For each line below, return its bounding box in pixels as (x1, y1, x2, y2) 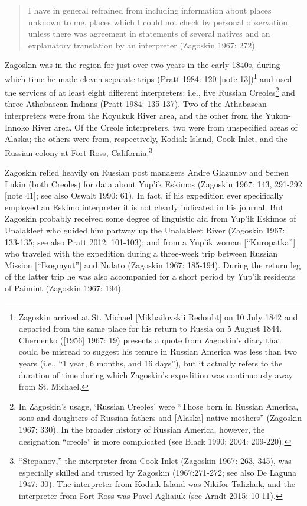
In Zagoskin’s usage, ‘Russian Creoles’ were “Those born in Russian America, (18, 400, 299, 412)
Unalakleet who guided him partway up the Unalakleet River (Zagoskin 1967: (5, 224, 285, 236)
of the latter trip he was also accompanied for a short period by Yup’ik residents (5, 270, 296, 283)
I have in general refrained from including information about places (28, 4, 272, 16)
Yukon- (265, 109, 291, 122)
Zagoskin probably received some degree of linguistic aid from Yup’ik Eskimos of (5, 212, 296, 225)
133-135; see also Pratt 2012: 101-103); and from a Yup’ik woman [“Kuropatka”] (5, 235, 296, 248)
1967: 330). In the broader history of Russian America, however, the (18, 423, 265, 435)
